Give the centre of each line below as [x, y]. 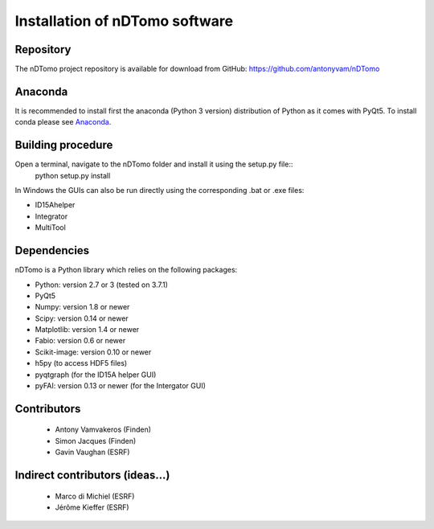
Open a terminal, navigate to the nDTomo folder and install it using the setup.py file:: [154, 164]
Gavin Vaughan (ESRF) [92, 452]
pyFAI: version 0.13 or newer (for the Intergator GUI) [121, 386]
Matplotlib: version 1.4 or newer [87, 330]
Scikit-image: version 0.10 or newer [93, 352]
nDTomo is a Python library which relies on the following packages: [126, 270]
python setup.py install [73, 175]
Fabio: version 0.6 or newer [80, 341]
